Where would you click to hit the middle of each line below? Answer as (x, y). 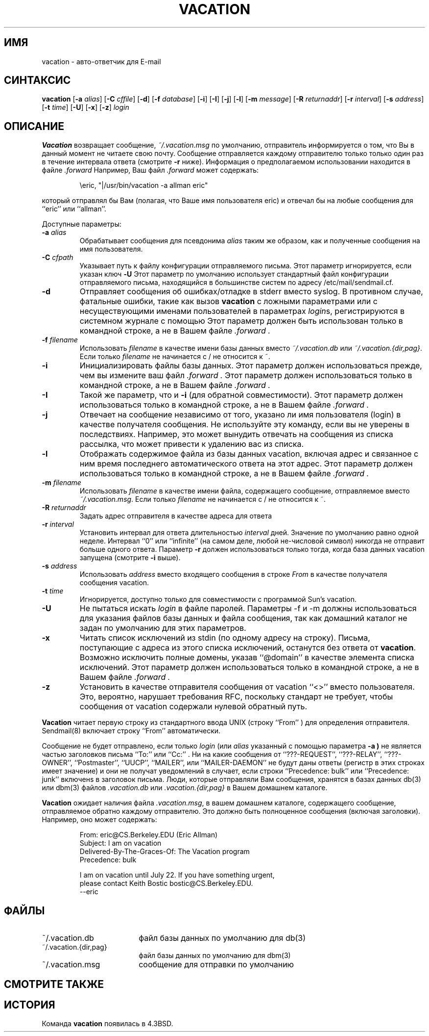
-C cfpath (58, 258)
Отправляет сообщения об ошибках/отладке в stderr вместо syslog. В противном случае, (251, 292)
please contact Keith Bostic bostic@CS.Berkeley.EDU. (166, 883)
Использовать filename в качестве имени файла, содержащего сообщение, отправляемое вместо (245, 491)
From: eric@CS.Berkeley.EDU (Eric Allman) (149, 835)
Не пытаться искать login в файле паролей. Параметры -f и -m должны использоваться (248, 609)
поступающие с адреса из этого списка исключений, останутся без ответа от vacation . (248, 648)
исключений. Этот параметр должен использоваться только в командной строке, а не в (249, 667)
